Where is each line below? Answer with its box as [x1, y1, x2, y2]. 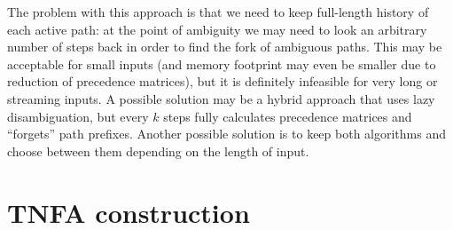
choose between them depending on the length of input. [7, 141, 309, 160]
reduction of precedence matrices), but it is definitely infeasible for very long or [7, 72, 438, 91]
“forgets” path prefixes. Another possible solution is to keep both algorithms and [7, 124, 446, 143]
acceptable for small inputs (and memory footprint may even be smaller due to [7, 54, 436, 73]
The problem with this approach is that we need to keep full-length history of [7, 3, 429, 20]
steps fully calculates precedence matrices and [163, 107, 412, 125]
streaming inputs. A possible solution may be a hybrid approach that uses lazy [7, 89, 435, 107]
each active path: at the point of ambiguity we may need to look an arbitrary [7, 20, 427, 38]
